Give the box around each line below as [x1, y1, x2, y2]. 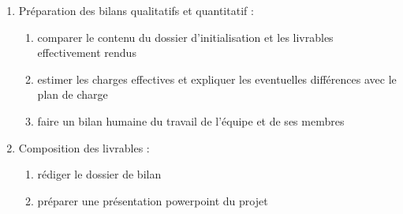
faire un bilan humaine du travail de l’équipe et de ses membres [37, 112, 345, 129]
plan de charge [37, 86, 108, 103]
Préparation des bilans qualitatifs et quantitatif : [18, 2, 254, 18]
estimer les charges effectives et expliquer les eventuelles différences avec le [37, 70, 397, 87]
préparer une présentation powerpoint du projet [37, 192, 268, 208]
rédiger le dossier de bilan [37, 166, 162, 182]
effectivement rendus [37, 44, 136, 61]
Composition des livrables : [18, 139, 150, 156]
